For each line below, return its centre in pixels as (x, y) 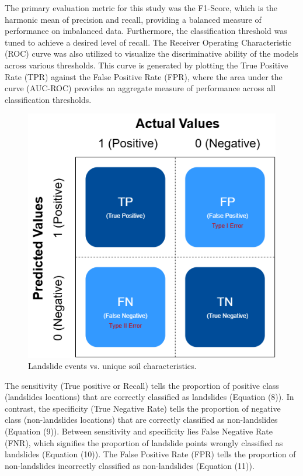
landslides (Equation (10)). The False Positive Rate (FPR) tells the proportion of (150, 454)
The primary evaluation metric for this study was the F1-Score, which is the (141, 8)
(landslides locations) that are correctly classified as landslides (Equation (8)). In (149, 397)
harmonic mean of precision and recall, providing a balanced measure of (133, 19)
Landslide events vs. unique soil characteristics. (112, 366)
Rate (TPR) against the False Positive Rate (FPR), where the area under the (144, 76)
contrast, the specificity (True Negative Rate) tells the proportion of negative (143, 408)
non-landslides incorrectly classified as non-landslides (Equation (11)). (130, 465)
